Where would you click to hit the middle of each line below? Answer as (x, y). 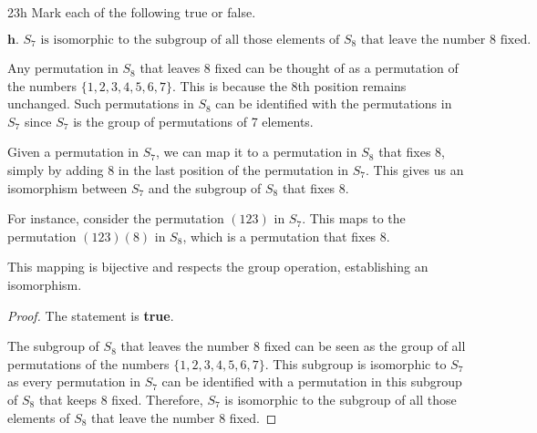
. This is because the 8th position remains (289, 85)
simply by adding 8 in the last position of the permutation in (178, 170)
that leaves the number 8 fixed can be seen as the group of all (293, 346)
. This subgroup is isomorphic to (356, 363)
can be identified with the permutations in (334, 103)
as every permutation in (74, 381)
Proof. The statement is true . (91, 315)
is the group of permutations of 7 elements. (193, 121)
